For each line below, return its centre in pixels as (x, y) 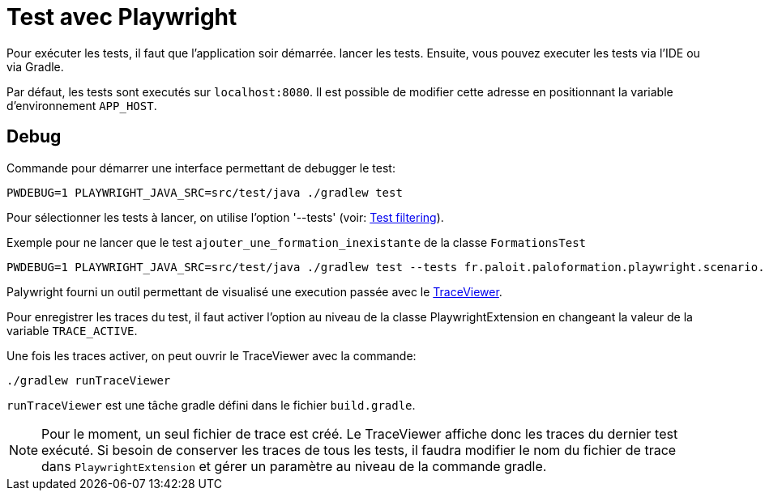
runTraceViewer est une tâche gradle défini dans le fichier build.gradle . (211, 405)
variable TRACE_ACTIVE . (72, 330)
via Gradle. (35, 66)
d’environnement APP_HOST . (82, 105)
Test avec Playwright (122, 17)
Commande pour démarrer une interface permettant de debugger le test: (201, 168)
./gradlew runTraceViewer (89, 380)
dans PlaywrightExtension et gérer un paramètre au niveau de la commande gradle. (294, 466)
